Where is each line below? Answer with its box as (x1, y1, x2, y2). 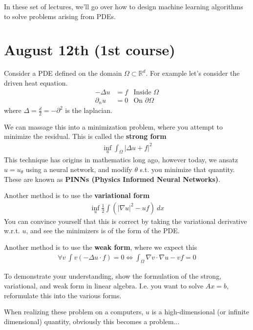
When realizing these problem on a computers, (4, 307, 144, 317)
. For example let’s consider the (146, 68, 240, 78)
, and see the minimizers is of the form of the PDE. (26, 225, 180, 236)
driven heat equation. (4, 77, 68, 88)
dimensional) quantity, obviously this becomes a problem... (4, 316, 180, 326)
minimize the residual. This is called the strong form (4, 131, 167, 141)
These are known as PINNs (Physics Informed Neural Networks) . (4, 174, 221, 184)
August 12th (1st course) (4, 40, 175, 60)
